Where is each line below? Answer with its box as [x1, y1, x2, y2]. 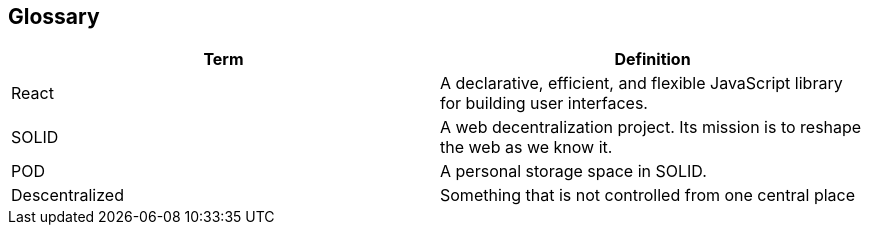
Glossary [8, 4, 100, 29]
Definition [614, 49, 691, 70]
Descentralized [11, 185, 124, 206]
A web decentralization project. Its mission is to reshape [440, 117, 862, 138]
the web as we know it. [440, 137, 613, 158]
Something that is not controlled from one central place [440, 185, 856, 206]
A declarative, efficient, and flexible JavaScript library [440, 73, 843, 94]
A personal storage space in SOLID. [440, 161, 707, 182]
